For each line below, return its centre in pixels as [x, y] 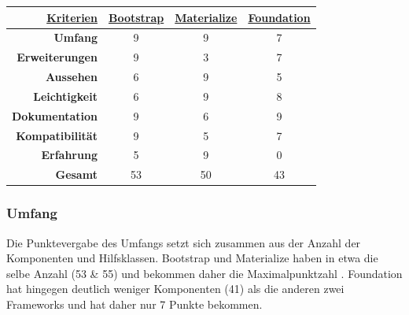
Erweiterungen [57, 57]
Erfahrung [69, 155]
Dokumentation [55, 115]
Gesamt [76, 174]
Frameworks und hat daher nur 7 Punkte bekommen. [134, 304]
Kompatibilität [57, 135]
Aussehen [71, 77]
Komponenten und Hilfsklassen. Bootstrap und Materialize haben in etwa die [192, 258]
